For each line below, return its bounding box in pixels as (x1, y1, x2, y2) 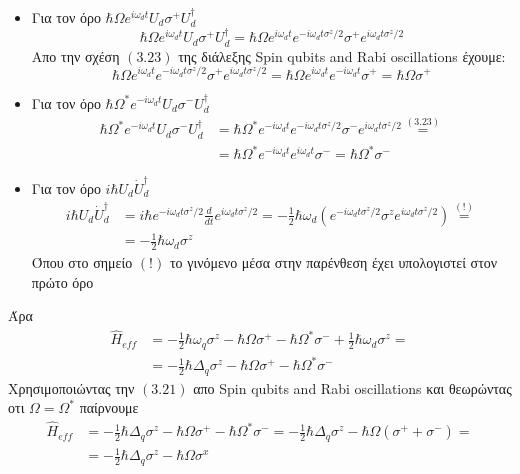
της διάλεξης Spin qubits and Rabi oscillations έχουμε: (178, 45, 506, 66)
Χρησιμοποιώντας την (8, 377, 135, 398)
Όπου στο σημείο (31, 252, 133, 273)
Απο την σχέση (31, 45, 120, 66)
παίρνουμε (79, 397, 139, 418)
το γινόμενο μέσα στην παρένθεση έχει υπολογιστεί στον (169, 252, 498, 273)
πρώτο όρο (31, 271, 94, 292)
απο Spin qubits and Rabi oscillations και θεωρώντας (193, 377, 512, 398)
